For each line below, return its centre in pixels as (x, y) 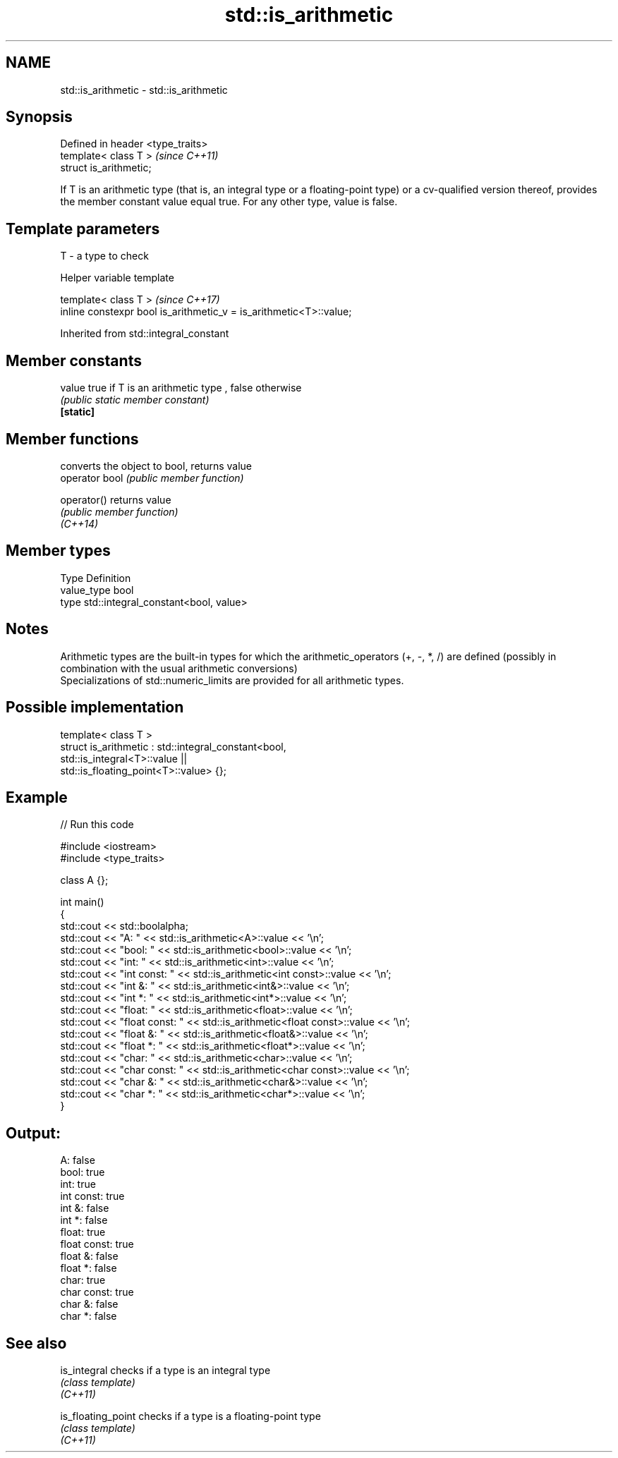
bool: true (83, 1172)
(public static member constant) (135, 400)
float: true (83, 1232)
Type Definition (96, 578)
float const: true (97, 1244)
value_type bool (97, 590)
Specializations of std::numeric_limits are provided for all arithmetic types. (232, 680)
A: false (78, 1160)
